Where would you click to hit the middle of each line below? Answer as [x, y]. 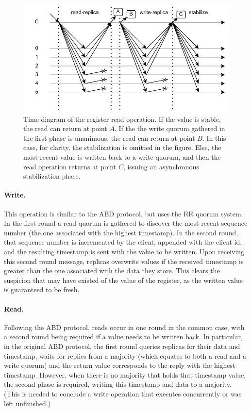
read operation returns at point [70, 166]
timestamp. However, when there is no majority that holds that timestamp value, [125, 374]
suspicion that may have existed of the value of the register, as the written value [124, 280]
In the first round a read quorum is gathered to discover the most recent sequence [126, 223]
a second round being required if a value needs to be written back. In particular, [123, 337]
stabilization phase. [52, 176]
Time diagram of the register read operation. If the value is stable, [122, 119]
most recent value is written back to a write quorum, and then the [122, 157]
